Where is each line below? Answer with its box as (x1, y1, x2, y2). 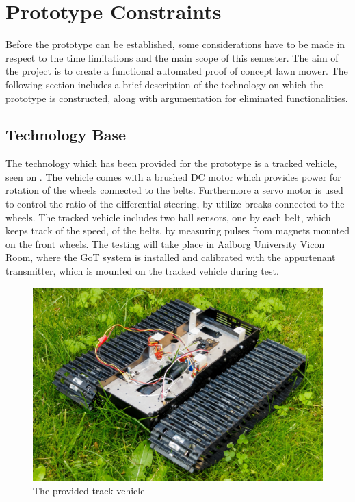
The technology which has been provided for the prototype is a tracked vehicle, (5, 156, 337, 171)
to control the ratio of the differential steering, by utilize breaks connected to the (5, 197, 345, 211)
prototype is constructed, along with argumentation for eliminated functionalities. (5, 90, 348, 105)
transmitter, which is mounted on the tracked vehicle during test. (5, 264, 279, 278)
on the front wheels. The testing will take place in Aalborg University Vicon (5, 236, 325, 251)
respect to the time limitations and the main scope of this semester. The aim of (5, 50, 339, 64)
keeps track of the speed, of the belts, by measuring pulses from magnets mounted (5, 223, 350, 238)
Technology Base (5, 124, 126, 145)
